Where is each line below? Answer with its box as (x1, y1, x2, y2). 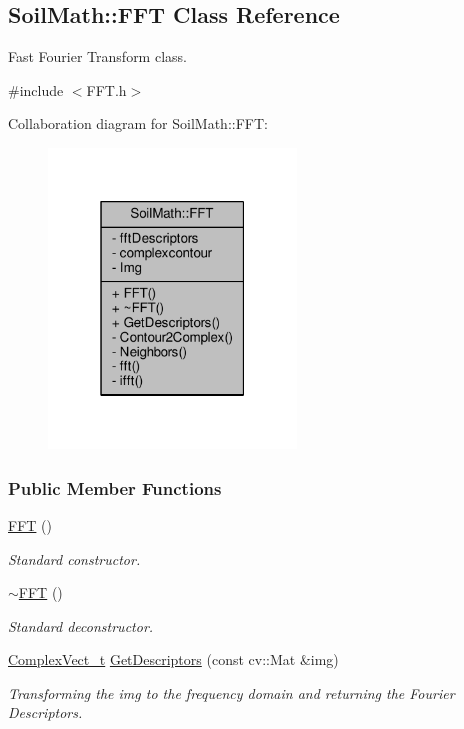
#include (8, 79, 64, 100)
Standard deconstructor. (8, 615, 154, 636)
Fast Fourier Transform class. (8, 46, 187, 67)
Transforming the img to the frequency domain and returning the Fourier (8, 682, 455, 703)
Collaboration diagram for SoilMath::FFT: (8, 113, 268, 134)
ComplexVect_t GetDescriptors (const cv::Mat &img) (8, 649, 339, 670)
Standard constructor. (8, 548, 141, 569)
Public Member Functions (8, 475, 222, 500)
